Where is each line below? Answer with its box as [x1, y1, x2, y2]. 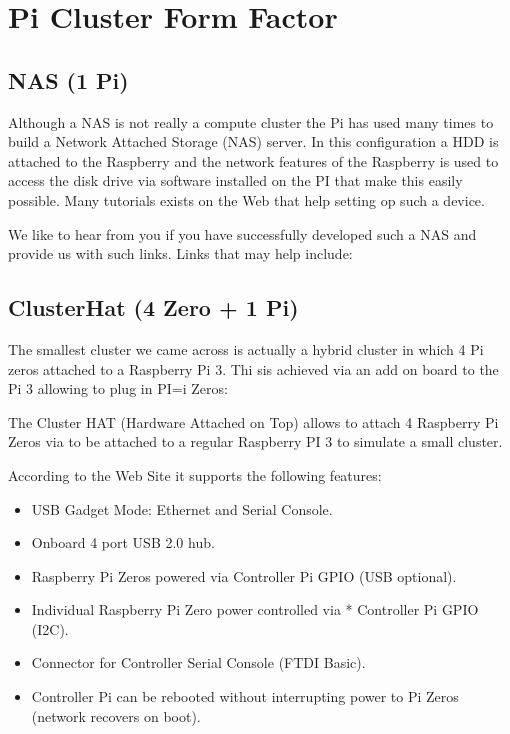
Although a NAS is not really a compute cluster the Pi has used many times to [8, 111, 494, 132]
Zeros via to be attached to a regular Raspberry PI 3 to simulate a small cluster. [8, 431, 503, 452]
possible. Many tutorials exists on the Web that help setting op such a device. [8, 189, 485, 210]
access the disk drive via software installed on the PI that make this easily [8, 170, 463, 191]
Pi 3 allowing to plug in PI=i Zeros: [8, 378, 228, 399]
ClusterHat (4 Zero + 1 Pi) [8, 292, 299, 323]
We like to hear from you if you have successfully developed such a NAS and [8, 223, 477, 244]
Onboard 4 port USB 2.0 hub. [31, 532, 215, 553]
